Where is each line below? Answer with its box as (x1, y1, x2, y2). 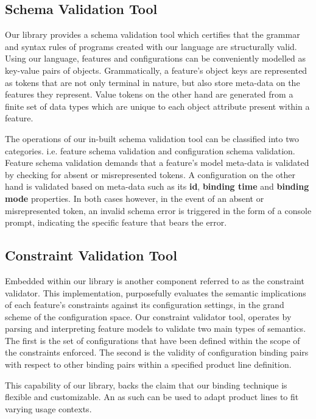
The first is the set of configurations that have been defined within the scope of (5, 334, 300, 346)
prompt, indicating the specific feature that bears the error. (5, 216, 227, 229)
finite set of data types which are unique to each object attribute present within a (5, 99, 310, 112)
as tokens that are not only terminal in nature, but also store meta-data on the (5, 76, 300, 88)
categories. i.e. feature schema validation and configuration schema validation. (5, 144, 295, 157)
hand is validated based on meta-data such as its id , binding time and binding (5, 180, 309, 193)
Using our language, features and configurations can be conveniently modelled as (5, 52, 306, 65)
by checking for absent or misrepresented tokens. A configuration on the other (5, 168, 295, 181)
